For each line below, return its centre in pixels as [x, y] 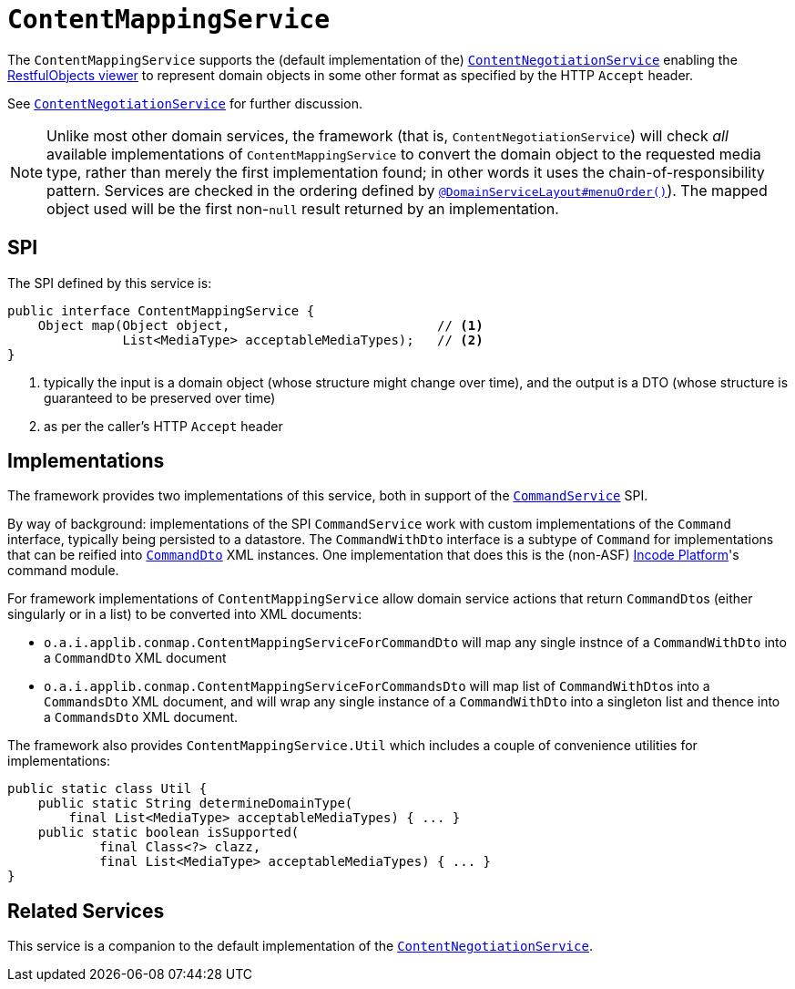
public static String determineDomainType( [195, 804]
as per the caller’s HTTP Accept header [163, 426]
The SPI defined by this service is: [110, 283]
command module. [63, 571]
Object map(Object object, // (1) [260, 325]
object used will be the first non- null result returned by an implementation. [303, 208]
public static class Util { [107, 789]
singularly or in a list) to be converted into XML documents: [185, 614]
